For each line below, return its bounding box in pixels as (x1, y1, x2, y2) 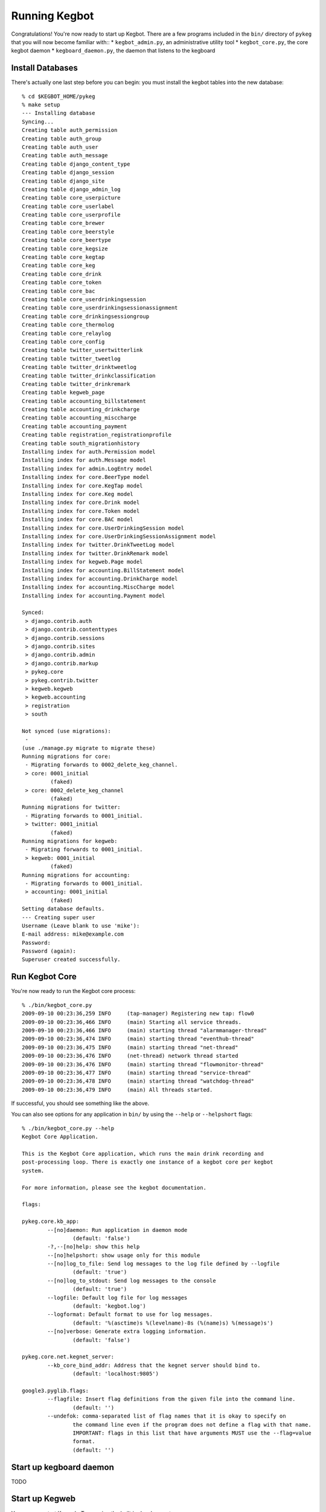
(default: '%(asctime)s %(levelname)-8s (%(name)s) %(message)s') (72, 1319, 273, 1326)
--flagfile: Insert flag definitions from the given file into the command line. (47, 1396, 296, 1403)
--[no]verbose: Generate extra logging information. (47, 1328, 206, 1335)
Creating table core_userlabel (22, 203, 115, 210)
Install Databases (11, 63, 78, 73)
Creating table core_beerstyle (22, 228, 115, 235)
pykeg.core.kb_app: (22, 1218, 80, 1225)
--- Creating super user (22, 914, 95, 921)
